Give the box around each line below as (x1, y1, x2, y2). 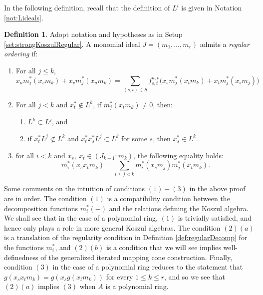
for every (106, 271, 133, 282)
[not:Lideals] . (4, 12, 43, 22)
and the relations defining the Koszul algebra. (109, 203, 249, 213)
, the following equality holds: (133, 150, 224, 160)
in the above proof (189, 183, 246, 194)
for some (121, 133, 147, 143)
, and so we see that (164, 271, 225, 282)
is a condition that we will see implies (106, 242, 221, 253)
